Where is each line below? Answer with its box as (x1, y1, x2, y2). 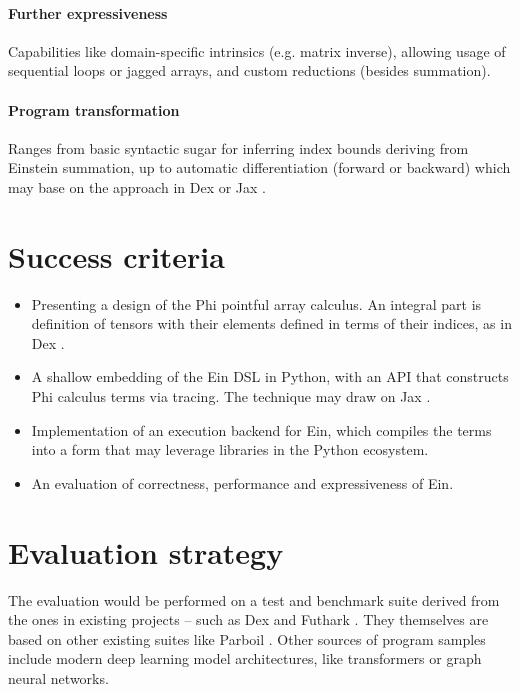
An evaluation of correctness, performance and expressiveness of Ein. (31, 472, 454, 493)
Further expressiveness (8, 2, 168, 23)
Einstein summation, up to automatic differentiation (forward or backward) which (8, 157, 511, 178)
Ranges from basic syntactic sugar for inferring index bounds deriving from (8, 137, 469, 158)
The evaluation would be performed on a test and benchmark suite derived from (8, 589, 500, 610)
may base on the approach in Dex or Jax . (8, 176, 266, 197)
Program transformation (8, 99, 180, 120)
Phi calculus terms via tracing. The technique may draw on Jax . (31, 386, 431, 407)
